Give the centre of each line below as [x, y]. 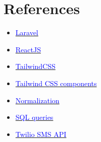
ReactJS [28, 49]
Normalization [37, 100]
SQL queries [34, 117]
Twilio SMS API [41, 134]
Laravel [27, 32]
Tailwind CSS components [56, 83]
